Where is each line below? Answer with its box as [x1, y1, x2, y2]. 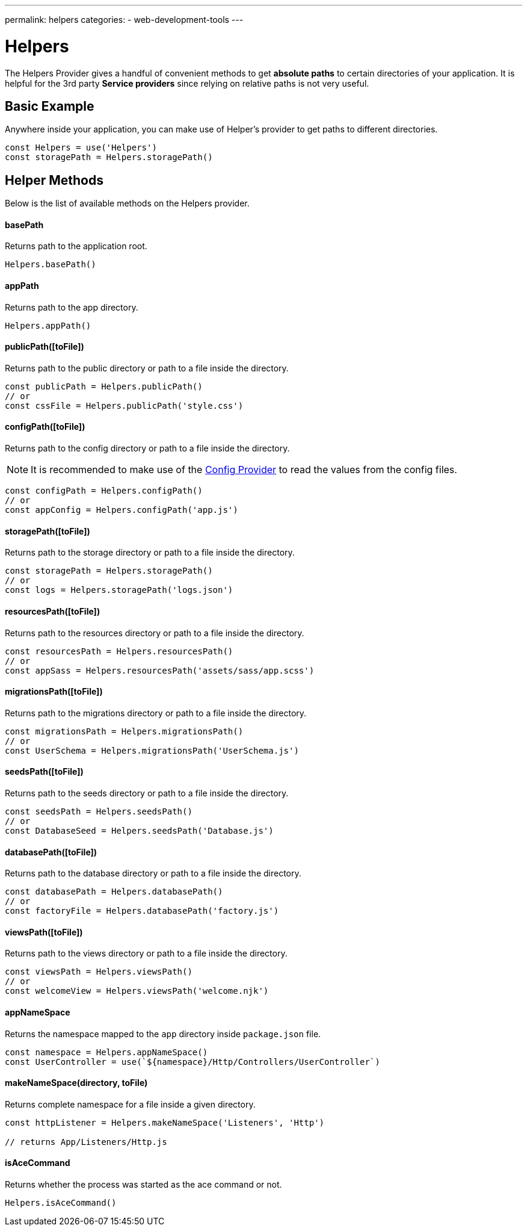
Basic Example [5, 98, 94, 114]
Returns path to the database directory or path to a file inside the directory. [5, 868, 301, 879]
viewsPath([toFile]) [5, 926, 83, 937]
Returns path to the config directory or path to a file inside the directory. [5, 443, 290, 454]
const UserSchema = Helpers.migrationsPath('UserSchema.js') [5, 745, 299, 755]
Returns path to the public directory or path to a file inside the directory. [5, 362, 289, 373]
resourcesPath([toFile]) [5, 606, 100, 616]
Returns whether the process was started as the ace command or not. [5, 1179, 282, 1190]
